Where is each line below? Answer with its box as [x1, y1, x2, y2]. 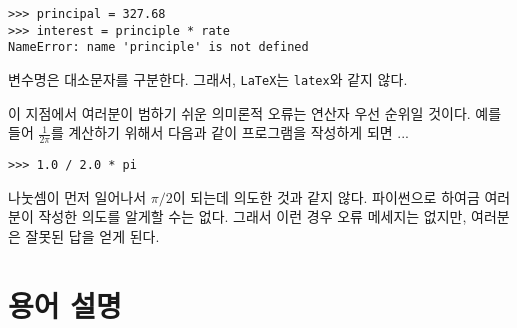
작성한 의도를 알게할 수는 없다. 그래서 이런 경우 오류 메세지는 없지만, [38, 206, 467, 227]
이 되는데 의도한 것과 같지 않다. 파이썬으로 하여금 [172, 186, 480, 207]
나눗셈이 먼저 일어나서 [8, 186, 147, 207]
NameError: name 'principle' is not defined [8, 40, 309, 55]
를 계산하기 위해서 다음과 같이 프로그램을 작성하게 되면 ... [50, 122, 410, 143]
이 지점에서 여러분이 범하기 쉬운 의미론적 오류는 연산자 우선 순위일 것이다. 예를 [8, 102, 502, 123]
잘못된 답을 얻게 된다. [25, 225, 160, 246]
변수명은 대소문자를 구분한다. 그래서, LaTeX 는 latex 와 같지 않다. [8, 68, 408, 89]
